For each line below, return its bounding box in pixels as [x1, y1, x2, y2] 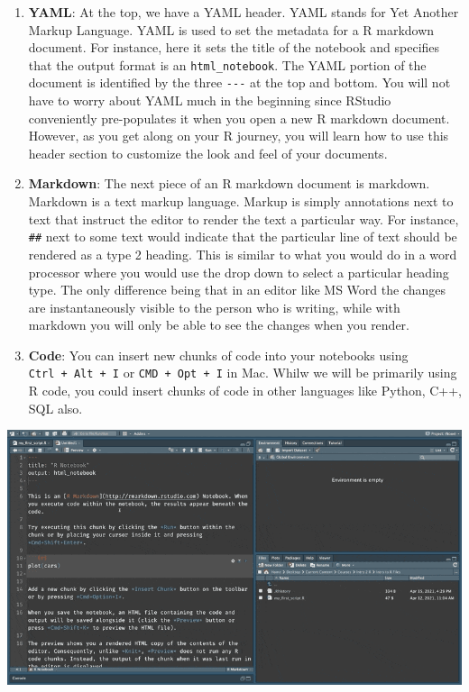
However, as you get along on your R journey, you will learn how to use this [28, 126, 449, 145]
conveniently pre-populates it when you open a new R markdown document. [28, 108, 450, 127]
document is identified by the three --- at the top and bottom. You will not [28, 73, 451, 92]
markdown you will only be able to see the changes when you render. [28, 315, 409, 334]
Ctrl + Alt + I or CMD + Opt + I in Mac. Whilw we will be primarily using [28, 363, 457, 382]
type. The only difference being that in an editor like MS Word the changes [28, 280, 446, 299]
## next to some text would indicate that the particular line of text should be [28, 227, 457, 246]
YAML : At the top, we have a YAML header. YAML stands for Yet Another [28, 3, 459, 21]
